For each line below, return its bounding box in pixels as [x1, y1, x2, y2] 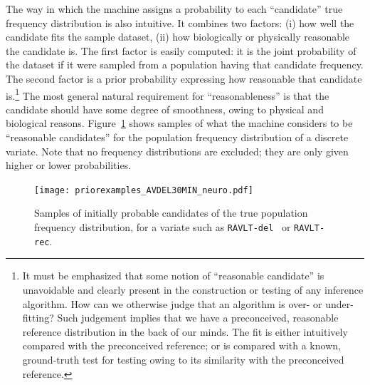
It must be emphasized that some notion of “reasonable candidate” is [22, 268, 324, 283]
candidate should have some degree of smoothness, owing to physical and [6, 101, 324, 116]
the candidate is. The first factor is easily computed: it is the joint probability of [6, 43, 356, 58]
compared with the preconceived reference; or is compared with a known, [22, 338, 341, 353]
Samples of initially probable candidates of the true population [34, 205, 308, 220]
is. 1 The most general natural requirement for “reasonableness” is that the [6, 86, 329, 103]
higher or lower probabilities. [6, 158, 132, 173]
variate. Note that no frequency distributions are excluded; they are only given [6, 143, 349, 158]
